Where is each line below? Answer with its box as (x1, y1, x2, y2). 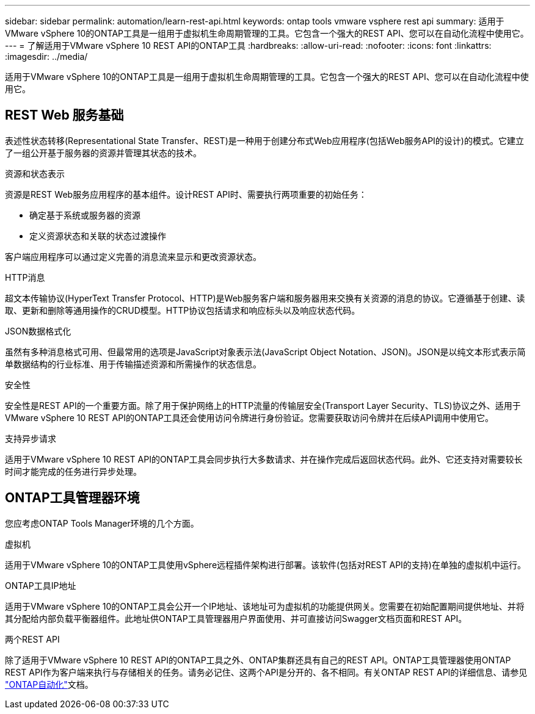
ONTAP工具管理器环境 (5, 490, 140, 506)
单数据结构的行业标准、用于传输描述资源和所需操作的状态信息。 (5, 358, 261, 369)
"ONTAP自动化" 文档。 (5, 679, 93, 690)
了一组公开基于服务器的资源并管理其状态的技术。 (5, 147, 202, 158)
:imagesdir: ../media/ (5, 51, 88, 62)
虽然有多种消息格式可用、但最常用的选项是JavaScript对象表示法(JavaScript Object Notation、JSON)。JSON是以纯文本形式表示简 (5, 346, 526, 357)
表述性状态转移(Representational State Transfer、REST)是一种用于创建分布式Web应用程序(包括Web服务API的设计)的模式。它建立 (5, 135, 524, 146)
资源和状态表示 (5, 168, 65, 179)
